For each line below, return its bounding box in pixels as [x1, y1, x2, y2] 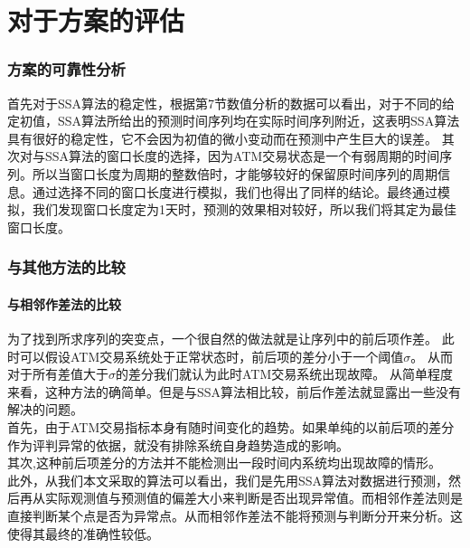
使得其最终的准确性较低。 [7, 524, 159, 543]
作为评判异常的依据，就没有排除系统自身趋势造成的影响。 [7, 435, 349, 454]
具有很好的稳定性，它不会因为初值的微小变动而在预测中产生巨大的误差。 [7, 128, 437, 147]
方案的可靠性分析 [7, 58, 126, 80]
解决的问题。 [7, 400, 83, 419]
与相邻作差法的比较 [7, 294, 121, 313]
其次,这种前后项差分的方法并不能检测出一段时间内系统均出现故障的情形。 [7, 453, 441, 472]
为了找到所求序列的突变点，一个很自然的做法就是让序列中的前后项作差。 [7, 328, 437, 347]
